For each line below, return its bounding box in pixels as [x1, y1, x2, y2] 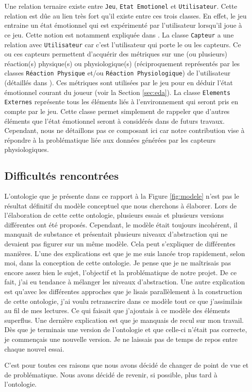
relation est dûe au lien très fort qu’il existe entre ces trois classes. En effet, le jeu [4, 10, 247, 20]
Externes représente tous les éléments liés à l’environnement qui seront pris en [4, 96, 238, 107]
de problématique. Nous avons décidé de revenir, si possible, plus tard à [4, 369, 218, 379]
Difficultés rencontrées [4, 168, 119, 183]
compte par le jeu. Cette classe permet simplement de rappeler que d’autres [4, 106, 230, 116]
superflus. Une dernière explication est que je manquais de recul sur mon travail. [4, 315, 244, 325]
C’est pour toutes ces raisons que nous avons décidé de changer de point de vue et [4, 360, 249, 370]
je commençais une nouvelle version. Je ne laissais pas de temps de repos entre [4, 334, 238, 344]
